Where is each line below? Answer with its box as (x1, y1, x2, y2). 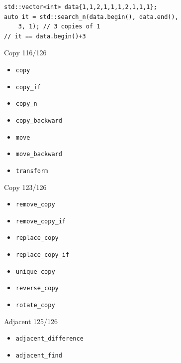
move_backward (15, 151, 62, 158)
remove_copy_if (15, 217, 66, 225)
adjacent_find (15, 352, 62, 359)
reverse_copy (15, 285, 59, 292)
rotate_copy (15, 302, 55, 309)
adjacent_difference (15, 335, 84, 343)
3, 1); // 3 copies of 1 (18, 23, 100, 30)
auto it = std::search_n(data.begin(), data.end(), (4, 13, 179, 20)
